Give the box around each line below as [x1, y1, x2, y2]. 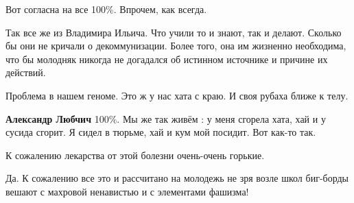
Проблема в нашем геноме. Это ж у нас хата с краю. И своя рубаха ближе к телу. [5, 88, 349, 102]
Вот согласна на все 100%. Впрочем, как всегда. [5, 2, 207, 16]
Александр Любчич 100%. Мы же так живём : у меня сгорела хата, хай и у [5, 111, 326, 126]
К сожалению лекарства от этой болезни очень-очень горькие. [5, 147, 265, 162]
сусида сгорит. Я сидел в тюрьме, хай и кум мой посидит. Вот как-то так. [5, 125, 316, 139]
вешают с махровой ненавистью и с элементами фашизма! [5, 184, 249, 198]
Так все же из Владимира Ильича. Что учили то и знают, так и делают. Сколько [5, 25, 342, 39]
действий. [5, 65, 46, 80]
